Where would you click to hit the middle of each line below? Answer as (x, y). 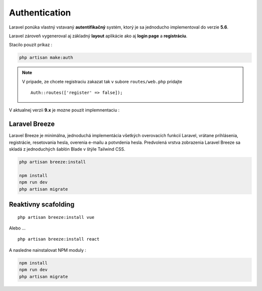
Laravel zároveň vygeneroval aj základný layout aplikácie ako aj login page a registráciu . (98, 36)
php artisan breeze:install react (58, 239)
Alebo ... (17, 228)
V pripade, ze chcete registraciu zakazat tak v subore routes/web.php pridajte (102, 81)
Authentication (40, 13)
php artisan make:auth (46, 58)
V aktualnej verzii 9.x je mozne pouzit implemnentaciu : (64, 110)
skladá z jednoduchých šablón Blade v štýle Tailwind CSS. (67, 149)
